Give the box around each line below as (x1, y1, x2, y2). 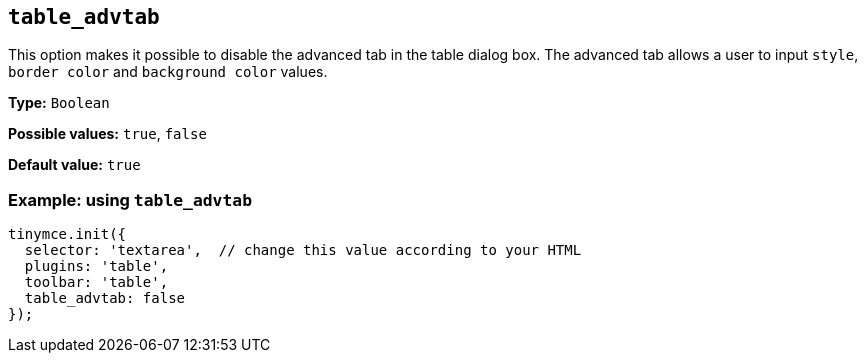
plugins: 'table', (24, 258, 169, 275)
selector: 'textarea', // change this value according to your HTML (24, 242, 582, 259)
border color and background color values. (8, 63, 328, 81)
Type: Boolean (8, 94, 110, 112)
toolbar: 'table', (24, 274, 169, 291)
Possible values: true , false (8, 125, 207, 143)
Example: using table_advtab (8, 189, 253, 210)
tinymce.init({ (8, 226, 127, 243)
